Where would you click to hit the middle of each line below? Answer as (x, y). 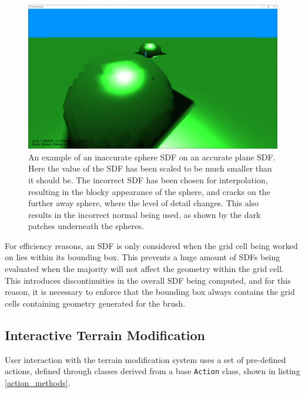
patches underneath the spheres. (86, 226)
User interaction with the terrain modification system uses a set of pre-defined (145, 359)
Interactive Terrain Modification (105, 335)
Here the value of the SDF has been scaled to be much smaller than (150, 168)
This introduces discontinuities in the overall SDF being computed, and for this (148, 280)
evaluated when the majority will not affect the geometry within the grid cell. (144, 269)
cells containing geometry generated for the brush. (95, 303)
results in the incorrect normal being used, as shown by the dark (145, 214)
